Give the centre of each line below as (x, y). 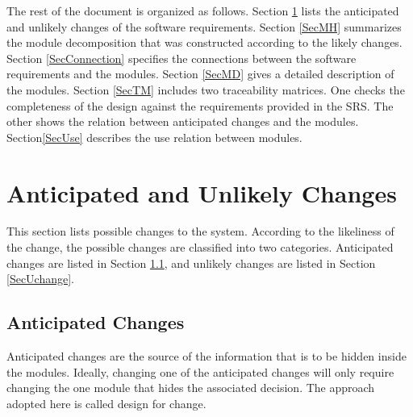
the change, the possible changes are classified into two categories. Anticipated (200, 247)
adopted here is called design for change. (106, 403)
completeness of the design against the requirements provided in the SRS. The (200, 105)
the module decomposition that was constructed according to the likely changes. (204, 42)
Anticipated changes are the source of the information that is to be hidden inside (206, 356)
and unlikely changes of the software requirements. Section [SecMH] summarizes (204, 26)
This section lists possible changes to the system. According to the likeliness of (200, 231)
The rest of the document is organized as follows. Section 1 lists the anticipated (203, 10)
